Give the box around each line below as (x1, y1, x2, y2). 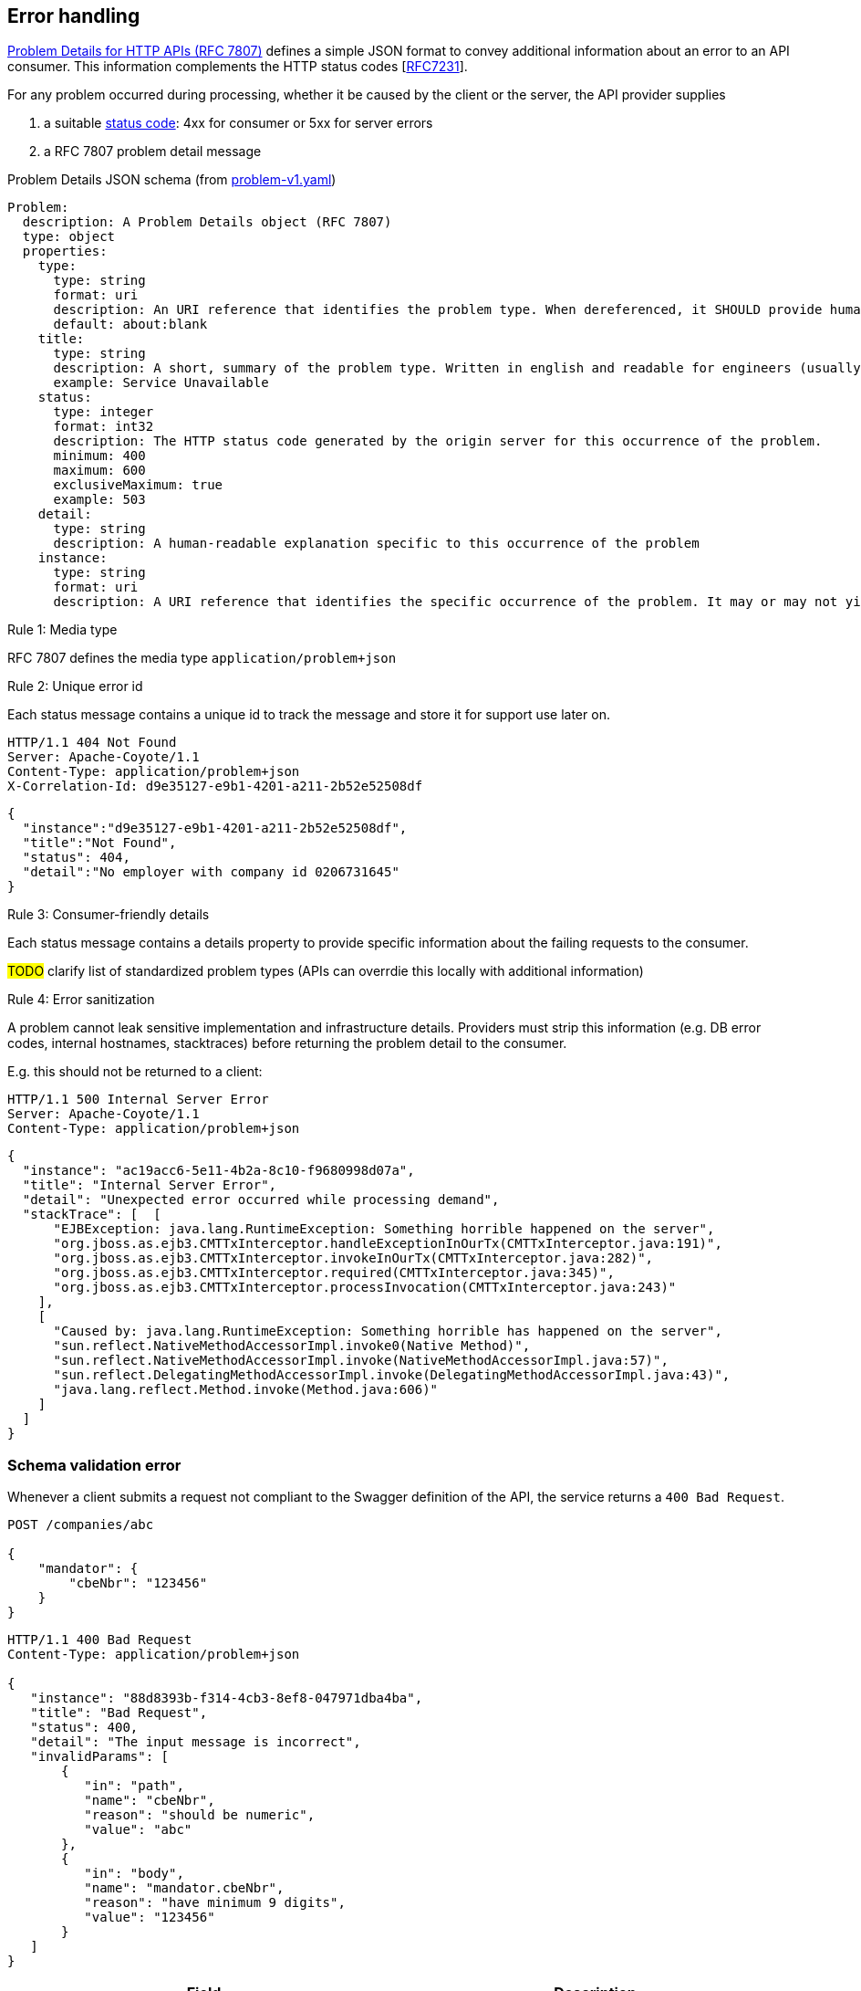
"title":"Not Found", (22, 835, 177, 851)
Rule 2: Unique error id (7, 678, 143, 695)
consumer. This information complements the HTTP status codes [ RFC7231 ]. (7, 58, 468, 75)
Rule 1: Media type (7, 622, 118, 638)
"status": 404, (22, 850, 130, 865)
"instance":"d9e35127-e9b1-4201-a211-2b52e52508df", (22, 821, 408, 836)
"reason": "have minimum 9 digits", (84, 1895, 346, 1911)
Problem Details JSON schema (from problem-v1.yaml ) (7, 172, 337, 188)
